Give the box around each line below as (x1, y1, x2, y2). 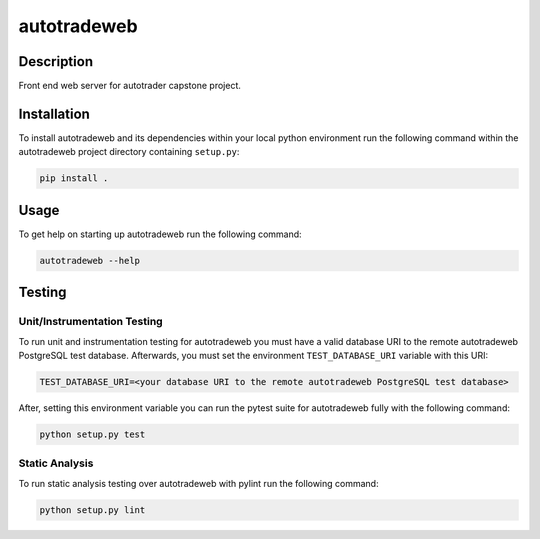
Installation (18, 105, 90, 122)
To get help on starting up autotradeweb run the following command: (18, 228, 302, 240)
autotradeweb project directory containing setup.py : (18, 146, 240, 158)
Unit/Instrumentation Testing (18, 315, 164, 329)
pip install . (39, 173, 109, 184)
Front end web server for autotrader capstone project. (18, 80, 242, 92)
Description (18, 53, 94, 70)
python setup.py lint (39, 504, 146, 515)
